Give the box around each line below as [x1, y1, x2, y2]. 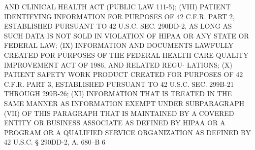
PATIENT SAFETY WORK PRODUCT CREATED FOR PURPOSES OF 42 [4, 69, 243, 79]
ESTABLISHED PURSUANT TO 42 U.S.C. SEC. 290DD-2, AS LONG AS [4, 21, 232, 31]
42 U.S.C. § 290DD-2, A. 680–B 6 [4, 137, 106, 147]
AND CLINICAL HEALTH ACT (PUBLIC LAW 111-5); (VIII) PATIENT [4, 1, 231, 11]
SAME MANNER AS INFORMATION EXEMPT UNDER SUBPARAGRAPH [4, 98, 245, 108]
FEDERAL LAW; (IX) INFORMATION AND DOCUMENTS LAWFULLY [4, 40, 234, 50]
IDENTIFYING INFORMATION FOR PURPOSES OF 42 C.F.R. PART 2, [4, 11, 235, 21]
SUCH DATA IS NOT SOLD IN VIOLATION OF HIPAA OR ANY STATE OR [4, 30, 249, 40]
